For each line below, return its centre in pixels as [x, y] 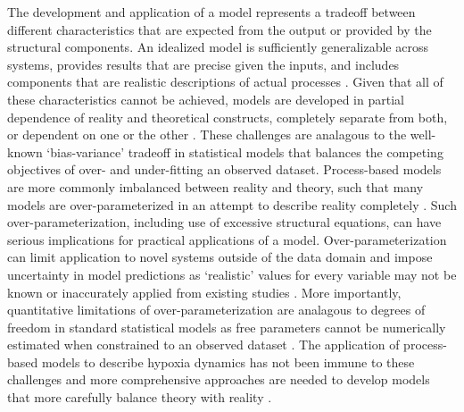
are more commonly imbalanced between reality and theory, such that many [215, 186]
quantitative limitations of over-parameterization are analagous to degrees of [216, 310]
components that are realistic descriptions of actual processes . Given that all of [225, 82]
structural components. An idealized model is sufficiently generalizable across [218, 47]
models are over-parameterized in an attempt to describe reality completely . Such [232, 204]
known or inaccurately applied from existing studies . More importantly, [204, 292]
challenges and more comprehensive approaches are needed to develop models [219, 379]
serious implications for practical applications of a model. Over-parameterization [227, 239]
